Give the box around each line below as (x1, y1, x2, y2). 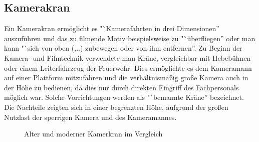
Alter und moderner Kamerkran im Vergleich (24, 128, 163, 139)
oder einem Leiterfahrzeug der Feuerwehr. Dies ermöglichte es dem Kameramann (4, 62, 252, 73)
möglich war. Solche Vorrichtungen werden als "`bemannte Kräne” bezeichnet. (4, 92, 244, 102)
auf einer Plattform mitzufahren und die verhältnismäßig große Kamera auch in (4, 72, 248, 83)
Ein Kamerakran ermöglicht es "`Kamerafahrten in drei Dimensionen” (4, 23, 219, 34)
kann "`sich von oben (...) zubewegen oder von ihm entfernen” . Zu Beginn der (4, 43, 242, 53)
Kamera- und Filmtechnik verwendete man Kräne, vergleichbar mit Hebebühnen (4, 52, 251, 63)
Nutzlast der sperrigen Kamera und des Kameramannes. (4, 111, 177, 122)
